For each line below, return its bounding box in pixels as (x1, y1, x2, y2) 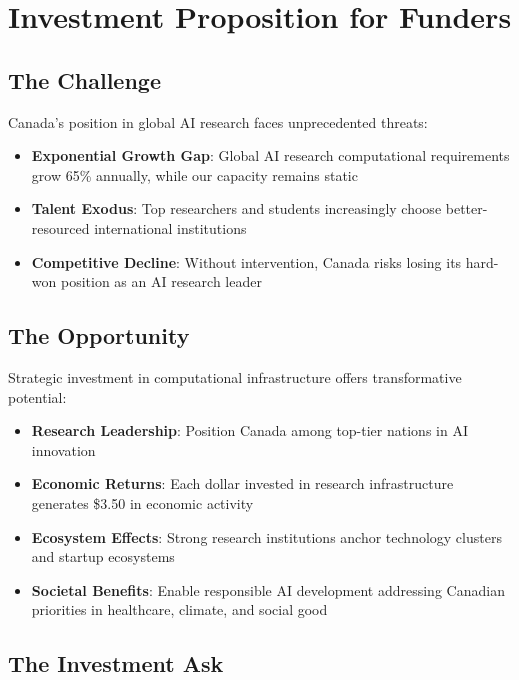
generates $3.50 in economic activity (31, 492, 254, 513)
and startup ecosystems (31, 546, 175, 567)
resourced (31, 217, 90, 238)
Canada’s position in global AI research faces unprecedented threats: (8, 111, 428, 132)
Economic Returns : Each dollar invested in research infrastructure (31, 473, 454, 494)
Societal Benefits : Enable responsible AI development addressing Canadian (31, 579, 505, 600)
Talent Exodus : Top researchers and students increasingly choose (31, 198, 442, 219)
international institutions (94, 217, 247, 238)
